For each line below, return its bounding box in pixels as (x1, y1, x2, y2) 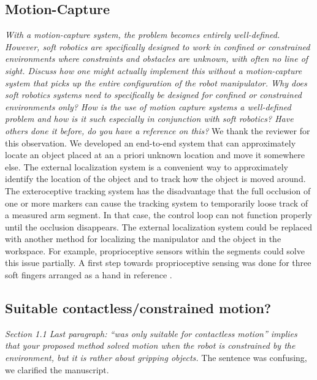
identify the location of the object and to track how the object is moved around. (5, 172, 306, 185)
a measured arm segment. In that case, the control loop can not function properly (5, 208, 312, 221)
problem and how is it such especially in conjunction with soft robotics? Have (5, 112, 294, 125)
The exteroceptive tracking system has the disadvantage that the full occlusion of (5, 184, 311, 197)
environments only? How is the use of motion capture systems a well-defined (5, 100, 291, 113)
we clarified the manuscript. (5, 363, 109, 376)
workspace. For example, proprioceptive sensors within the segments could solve (5, 244, 305, 257)
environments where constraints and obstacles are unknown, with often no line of (5, 52, 308, 65)
